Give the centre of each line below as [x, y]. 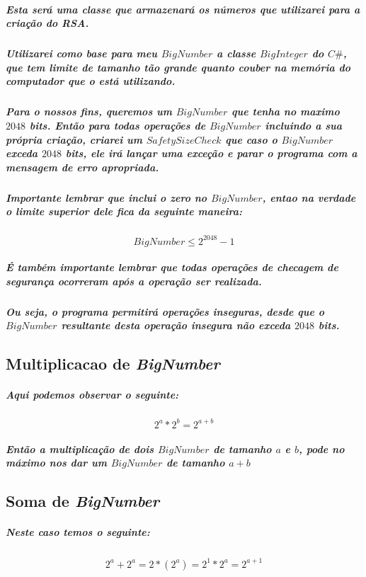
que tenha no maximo [286, 112]
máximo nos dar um [56, 463]
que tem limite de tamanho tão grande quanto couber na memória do [178, 67]
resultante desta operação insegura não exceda [176, 325]
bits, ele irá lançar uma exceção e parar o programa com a [211, 153]
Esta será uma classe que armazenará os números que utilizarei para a [183, 9]
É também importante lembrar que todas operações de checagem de [172, 267]
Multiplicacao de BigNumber [113, 364]
